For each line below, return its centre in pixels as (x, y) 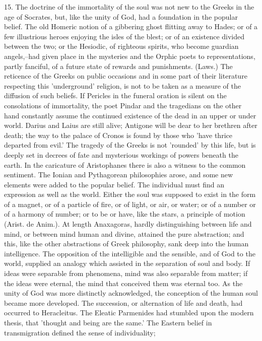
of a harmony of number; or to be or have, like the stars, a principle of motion (125, 214)
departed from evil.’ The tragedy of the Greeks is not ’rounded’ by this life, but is (130, 145)
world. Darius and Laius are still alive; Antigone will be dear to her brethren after (131, 125)
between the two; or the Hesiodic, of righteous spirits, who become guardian (121, 46)
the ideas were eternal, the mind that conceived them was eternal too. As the (123, 283)
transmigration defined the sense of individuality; (80, 332)
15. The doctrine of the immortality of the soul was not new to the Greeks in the (129, 7)
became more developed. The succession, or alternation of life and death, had (123, 302)
